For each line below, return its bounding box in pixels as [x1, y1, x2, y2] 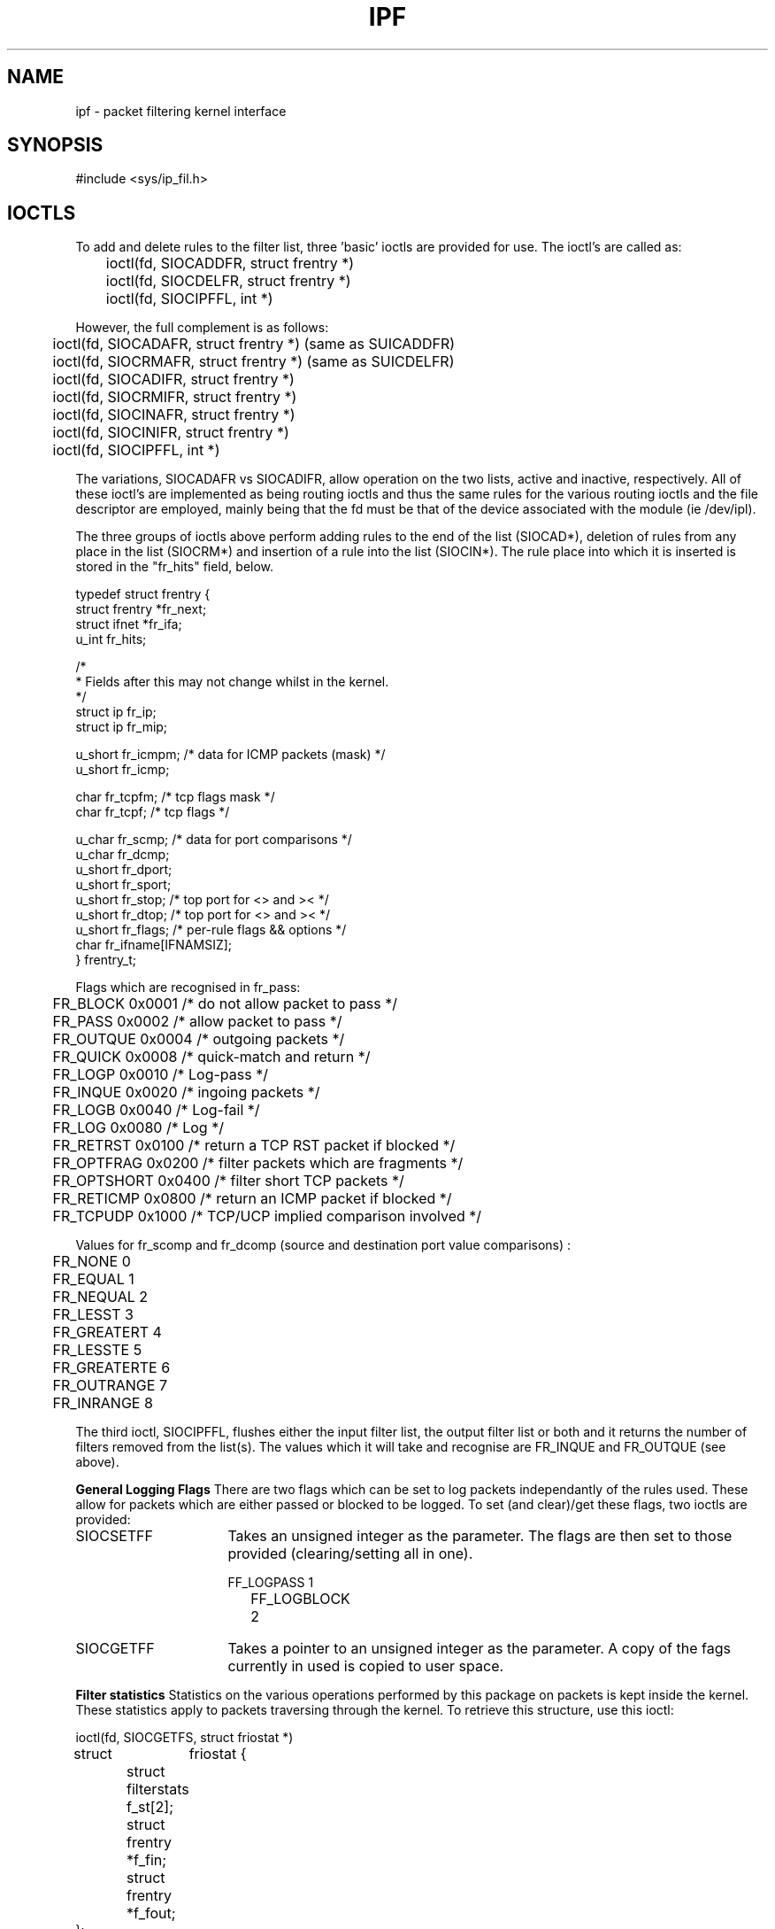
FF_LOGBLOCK [250, 1590, 350, 1608]
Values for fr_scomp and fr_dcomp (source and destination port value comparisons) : [75, 1237, 572, 1253]
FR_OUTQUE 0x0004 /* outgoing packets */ [52, 1030, 345, 1049]
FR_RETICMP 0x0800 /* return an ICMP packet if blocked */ [52, 1189, 452, 1208]
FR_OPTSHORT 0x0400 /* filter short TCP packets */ [52, 1172, 404, 1190]
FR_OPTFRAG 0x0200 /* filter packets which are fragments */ [52, 1154, 464, 1173]
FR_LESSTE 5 [52, 1341, 142, 1360]
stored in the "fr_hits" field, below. [75, 559, 274, 575]
